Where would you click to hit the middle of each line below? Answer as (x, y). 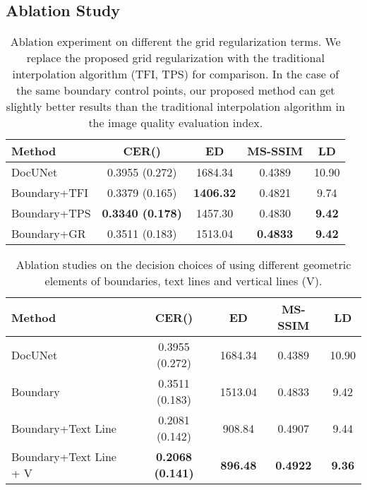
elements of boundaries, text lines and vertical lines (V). (183, 281)
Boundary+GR (49, 234)
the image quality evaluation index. (176, 123)
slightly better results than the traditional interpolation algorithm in (175, 107)
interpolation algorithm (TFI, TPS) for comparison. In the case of (176, 74)
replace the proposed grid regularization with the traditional (175, 58)
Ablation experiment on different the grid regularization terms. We (175, 42)
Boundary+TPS (51, 213)
